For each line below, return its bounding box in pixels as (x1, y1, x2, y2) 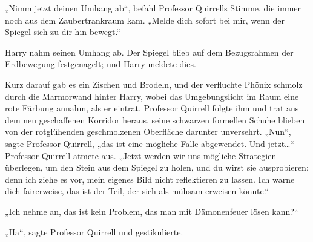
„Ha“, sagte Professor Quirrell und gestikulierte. (5, 225, 183, 238)
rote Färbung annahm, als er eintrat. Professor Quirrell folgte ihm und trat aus (5, 102, 299, 114)
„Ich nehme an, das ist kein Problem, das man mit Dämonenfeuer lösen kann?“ (5, 204, 298, 217)
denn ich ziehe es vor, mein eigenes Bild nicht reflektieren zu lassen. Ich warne (5, 172, 295, 185)
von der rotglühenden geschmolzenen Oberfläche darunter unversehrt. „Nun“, (5, 125, 291, 138)
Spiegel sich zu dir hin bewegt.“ (5, 25, 121, 38)
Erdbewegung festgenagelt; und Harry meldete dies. (5, 57, 196, 70)
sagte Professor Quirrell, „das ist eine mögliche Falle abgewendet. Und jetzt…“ (5, 137, 295, 149)
